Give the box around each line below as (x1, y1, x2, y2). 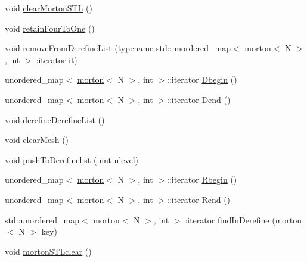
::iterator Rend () (166, 193, 231, 205)
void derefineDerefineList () (5, 113, 105, 126)
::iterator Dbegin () (166, 73, 237, 86)
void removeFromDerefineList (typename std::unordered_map (5, 42, 231, 54)
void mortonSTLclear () (5, 245, 92, 257)
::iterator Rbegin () (166, 173, 237, 186)
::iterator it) (33, 53, 77, 65)
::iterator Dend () (166, 93, 231, 105)
